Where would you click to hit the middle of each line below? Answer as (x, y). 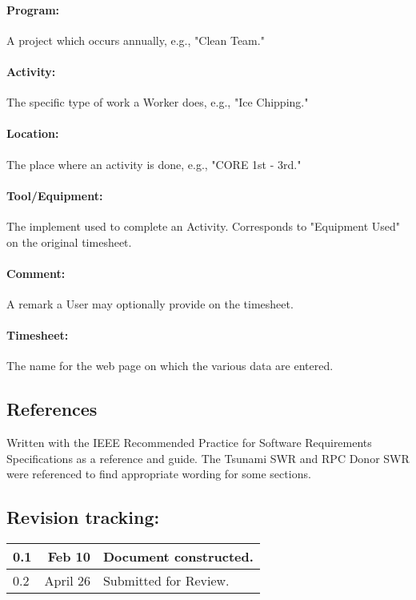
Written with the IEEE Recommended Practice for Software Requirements (189, 443)
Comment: (36, 273)
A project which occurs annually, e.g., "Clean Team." (136, 40)
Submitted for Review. (166, 581)
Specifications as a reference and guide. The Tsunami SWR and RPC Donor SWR (208, 458)
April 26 (67, 581)
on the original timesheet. (69, 242)
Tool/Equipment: (55, 195)
